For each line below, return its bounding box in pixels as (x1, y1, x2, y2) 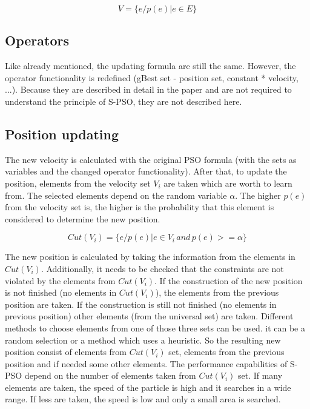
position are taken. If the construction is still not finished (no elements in (5, 298, 277, 310)
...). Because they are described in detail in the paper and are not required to (5, 83, 292, 96)
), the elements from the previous (155, 286, 279, 299)
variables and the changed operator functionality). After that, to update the (5, 165, 287, 178)
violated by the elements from (5, 274, 116, 287)
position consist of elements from (5, 345, 127, 358)
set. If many (237, 369, 283, 382)
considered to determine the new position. (5, 212, 160, 225)
